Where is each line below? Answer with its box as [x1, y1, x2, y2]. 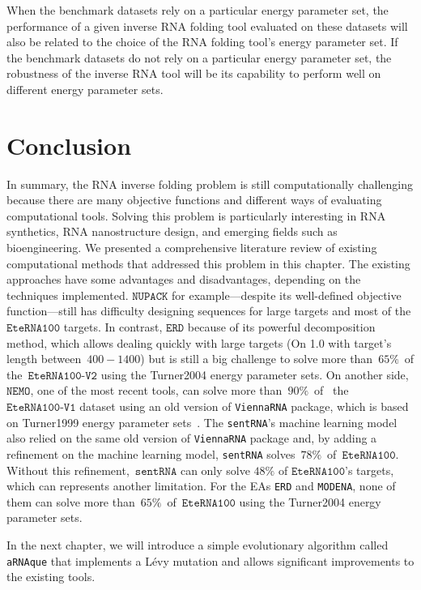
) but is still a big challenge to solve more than [140, 350, 373, 367]
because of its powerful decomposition [187, 319, 376, 336]
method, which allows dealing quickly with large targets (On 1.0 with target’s [6, 334, 392, 351]
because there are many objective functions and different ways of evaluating [6, 191, 382, 208]
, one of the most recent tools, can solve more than [30, 382, 283, 399]
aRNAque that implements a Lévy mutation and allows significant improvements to [6, 552, 415, 569]
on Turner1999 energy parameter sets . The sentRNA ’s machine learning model [6, 413, 398, 430]
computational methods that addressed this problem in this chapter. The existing [6, 254, 410, 271]
